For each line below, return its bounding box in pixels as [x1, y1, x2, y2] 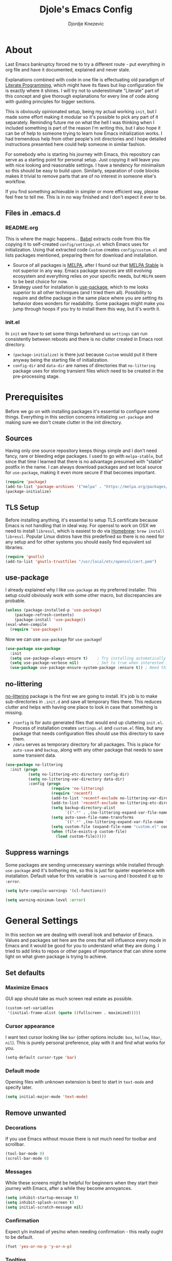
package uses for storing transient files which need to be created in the [12, 368, 164, 374]
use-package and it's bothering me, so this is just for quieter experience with [5, 867, 165, 873]
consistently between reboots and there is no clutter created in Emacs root [5, 336, 163, 342]
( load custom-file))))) [55, 834, 106, 839]
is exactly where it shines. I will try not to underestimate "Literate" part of [5, 87, 159, 94]
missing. [5, 709, 23, 715]
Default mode [5, 1067, 40, 1074]
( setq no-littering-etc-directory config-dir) [28, 771, 130, 777]
